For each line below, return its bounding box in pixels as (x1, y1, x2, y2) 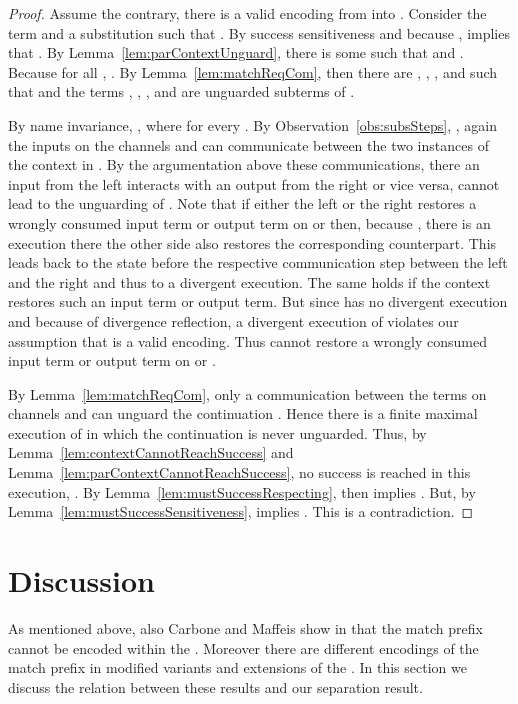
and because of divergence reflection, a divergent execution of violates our (8, 310, 459, 331)
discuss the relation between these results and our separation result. (8, 676, 423, 697)
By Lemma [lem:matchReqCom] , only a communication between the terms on (8, 383, 487, 404)
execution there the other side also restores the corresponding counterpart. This (8, 232, 497, 253)
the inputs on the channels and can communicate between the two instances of (8, 134, 489, 155)
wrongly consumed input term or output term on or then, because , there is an (8, 212, 491, 233)
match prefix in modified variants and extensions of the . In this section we (8, 657, 467, 678)
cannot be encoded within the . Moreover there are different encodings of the (8, 637, 479, 658)
